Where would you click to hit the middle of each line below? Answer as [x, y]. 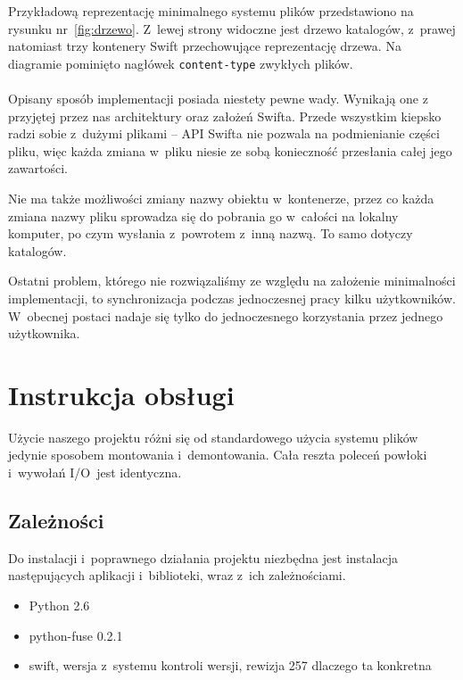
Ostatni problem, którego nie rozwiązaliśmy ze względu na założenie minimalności [232, 281]
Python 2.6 [59, 605]
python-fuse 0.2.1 [76, 635]
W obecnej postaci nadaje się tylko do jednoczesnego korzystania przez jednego [226, 315]
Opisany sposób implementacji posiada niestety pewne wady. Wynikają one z [218, 99]
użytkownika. [44, 333]
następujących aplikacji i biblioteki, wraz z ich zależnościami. [177, 575]
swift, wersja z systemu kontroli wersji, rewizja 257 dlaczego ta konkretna [230, 665]
